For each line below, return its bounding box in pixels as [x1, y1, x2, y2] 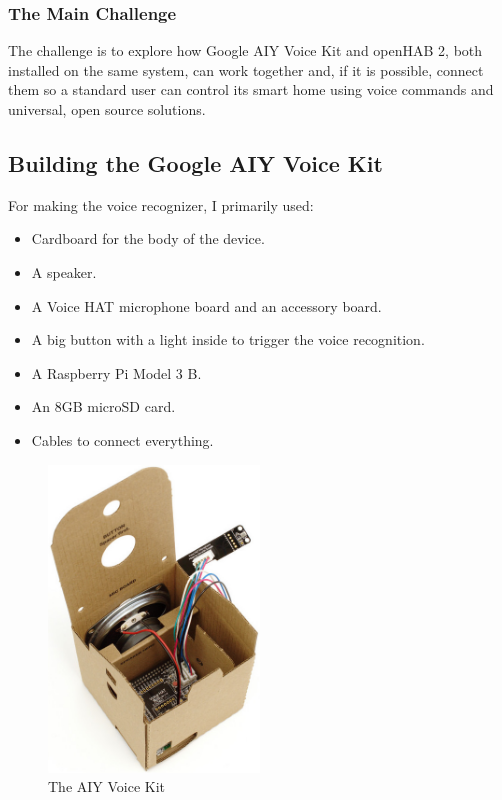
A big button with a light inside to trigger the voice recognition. [31, 329, 425, 350]
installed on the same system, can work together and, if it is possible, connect [8, 59, 484, 80]
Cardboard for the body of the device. [31, 228, 265, 249]
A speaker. [31, 261, 97, 282]
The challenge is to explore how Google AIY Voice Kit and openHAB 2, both [8, 40, 483, 61]
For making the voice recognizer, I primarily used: [8, 194, 314, 215]
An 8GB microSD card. [31, 396, 176, 417]
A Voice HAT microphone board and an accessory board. [31, 295, 382, 316]
